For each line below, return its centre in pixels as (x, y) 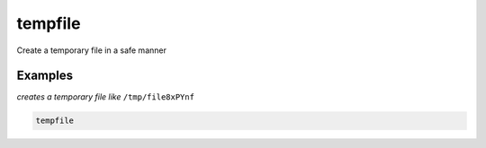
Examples (45, 76)
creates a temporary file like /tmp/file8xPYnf (106, 97)
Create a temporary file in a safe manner (91, 50)
